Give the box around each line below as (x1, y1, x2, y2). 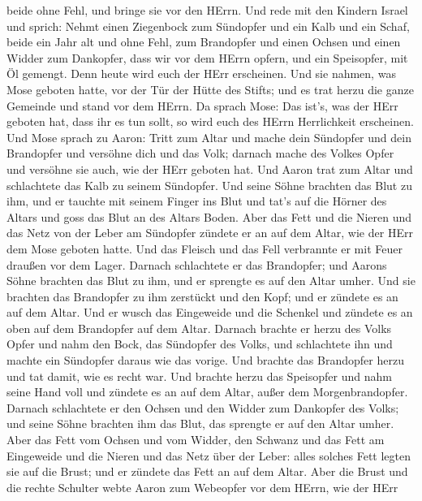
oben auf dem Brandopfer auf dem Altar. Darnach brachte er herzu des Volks (6, 319, 392, 336)
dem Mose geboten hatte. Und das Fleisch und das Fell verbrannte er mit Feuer (6, 240, 403, 257)
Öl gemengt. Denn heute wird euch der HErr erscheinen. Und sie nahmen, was (6, 65, 396, 82)
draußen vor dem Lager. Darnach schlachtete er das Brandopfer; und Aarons (6, 256, 387, 273)
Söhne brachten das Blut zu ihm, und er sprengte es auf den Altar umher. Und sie (6, 272, 416, 289)
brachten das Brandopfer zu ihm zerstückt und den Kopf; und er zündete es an (6, 287, 398, 304)
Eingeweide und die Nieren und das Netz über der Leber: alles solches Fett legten (6, 447, 411, 464)
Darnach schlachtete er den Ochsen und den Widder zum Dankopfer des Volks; (6, 399, 399, 416)
